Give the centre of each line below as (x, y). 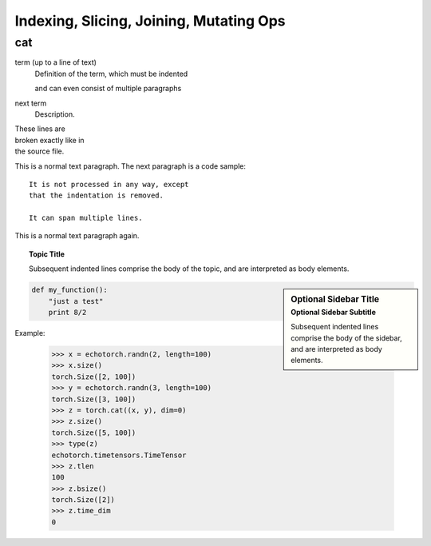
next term (31, 103)
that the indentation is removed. (96, 195)
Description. (55, 114)
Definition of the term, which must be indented (111, 74)
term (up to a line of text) (56, 62)
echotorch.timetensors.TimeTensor (119, 455)
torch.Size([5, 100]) (94, 432)
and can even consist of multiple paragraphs (108, 89)
